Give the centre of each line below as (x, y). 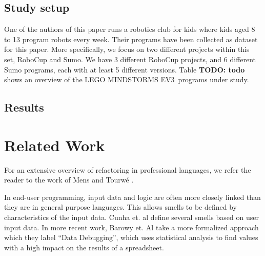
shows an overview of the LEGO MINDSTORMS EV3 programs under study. (127, 79)
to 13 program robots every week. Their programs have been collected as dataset (131, 39)
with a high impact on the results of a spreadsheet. (84, 247)
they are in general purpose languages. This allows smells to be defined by (121, 207)
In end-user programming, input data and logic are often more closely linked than (132, 197)
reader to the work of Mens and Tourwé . (69, 180)
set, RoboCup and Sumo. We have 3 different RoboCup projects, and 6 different (130, 59)
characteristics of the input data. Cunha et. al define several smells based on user (131, 217)
